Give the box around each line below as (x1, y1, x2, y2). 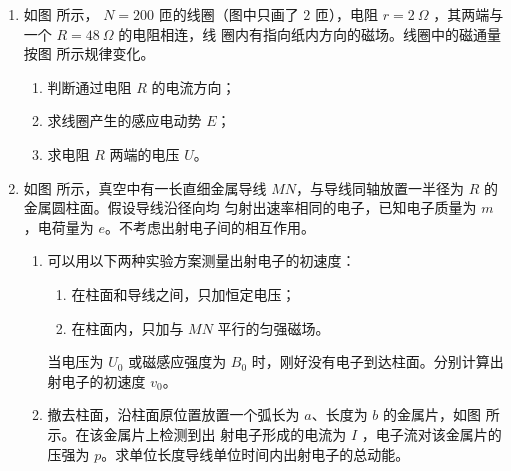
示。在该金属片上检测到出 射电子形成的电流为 (47, 423, 347, 444)
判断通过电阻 (47, 76, 132, 97)
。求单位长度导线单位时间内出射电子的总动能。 (101, 443, 410, 464)
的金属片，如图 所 (383, 404, 500, 425)
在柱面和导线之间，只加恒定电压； (71, 283, 296, 304)
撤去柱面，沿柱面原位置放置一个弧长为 (47, 404, 300, 425)
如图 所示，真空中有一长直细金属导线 (23, 177, 267, 198)
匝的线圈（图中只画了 (158, 4, 299, 24)
